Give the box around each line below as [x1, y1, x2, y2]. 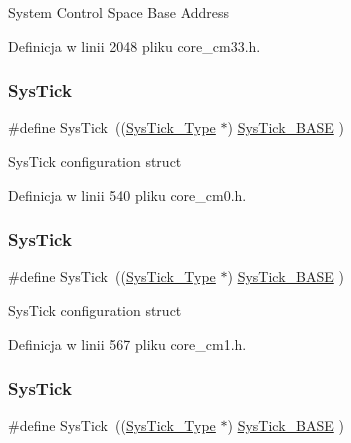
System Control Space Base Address [8, 2, 230, 22]
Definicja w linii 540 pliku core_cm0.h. [8, 184, 247, 205]
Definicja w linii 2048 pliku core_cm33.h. [8, 35, 261, 56]
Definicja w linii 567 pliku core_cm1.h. [8, 333, 247, 354]
